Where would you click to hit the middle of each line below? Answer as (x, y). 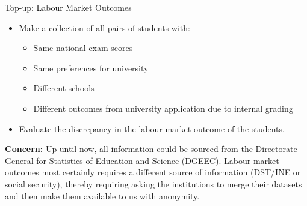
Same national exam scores (83, 48)
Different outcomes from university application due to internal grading (163, 108)
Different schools (64, 88)
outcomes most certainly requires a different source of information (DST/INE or (153, 172)
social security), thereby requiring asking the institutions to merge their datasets (153, 183)
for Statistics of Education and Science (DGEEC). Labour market (158, 160)
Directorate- (278, 149)
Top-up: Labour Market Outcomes (68, 7)
